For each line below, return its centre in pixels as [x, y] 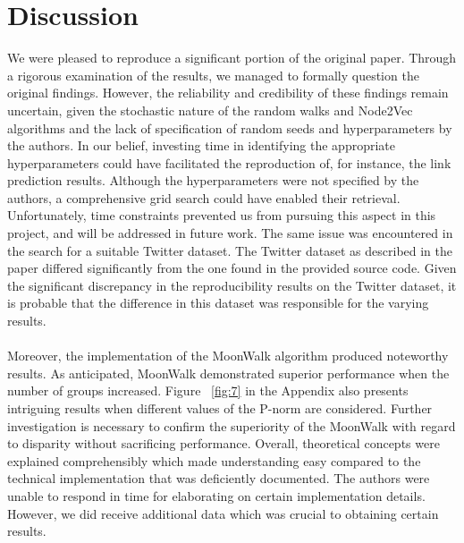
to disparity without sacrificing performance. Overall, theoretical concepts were [224, 443]
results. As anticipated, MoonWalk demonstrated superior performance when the [228, 373]
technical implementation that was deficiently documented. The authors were [219, 478]
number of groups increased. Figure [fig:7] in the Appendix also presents [208, 390]
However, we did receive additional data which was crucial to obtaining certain [223, 513]
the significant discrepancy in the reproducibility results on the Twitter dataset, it [232, 285]
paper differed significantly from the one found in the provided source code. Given [232, 268]
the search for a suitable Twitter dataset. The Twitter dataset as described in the [230, 250]
